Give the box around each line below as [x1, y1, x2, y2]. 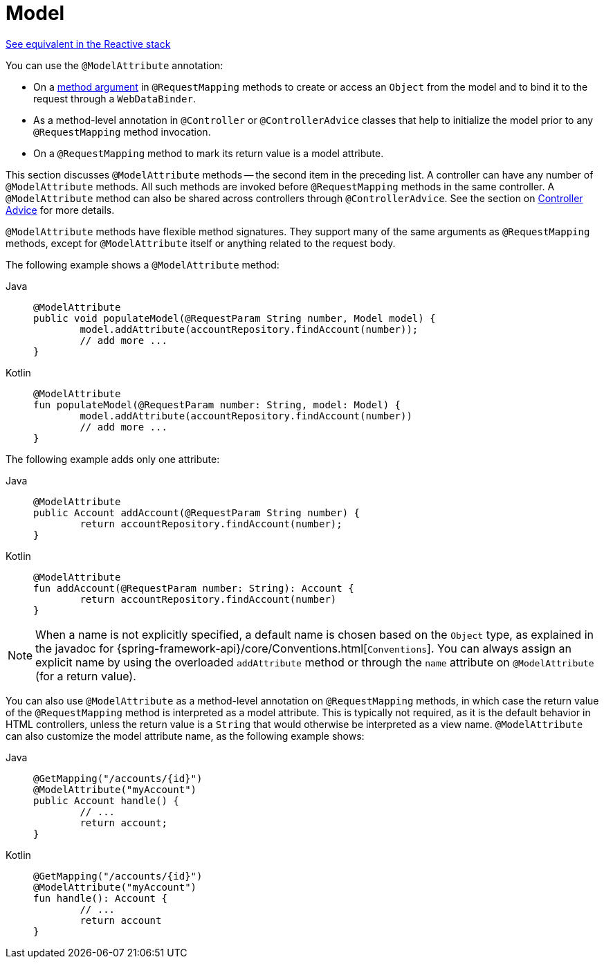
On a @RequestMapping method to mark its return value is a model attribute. [33, 147, 384, 159]
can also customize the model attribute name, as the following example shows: [6, 729, 365, 742]
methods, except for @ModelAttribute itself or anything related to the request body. [6, 237, 396, 249]
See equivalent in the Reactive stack [6, 37, 171, 50]
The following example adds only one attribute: [6, 453, 220, 465]
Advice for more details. [6, 203, 115, 216]
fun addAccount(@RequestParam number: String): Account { [33, 582, 354, 594]
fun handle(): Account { [33, 892, 167, 904]
